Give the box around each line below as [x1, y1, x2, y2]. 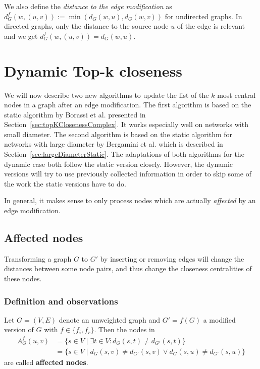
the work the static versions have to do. [4, 178, 126, 189]
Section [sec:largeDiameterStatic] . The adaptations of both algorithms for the [4, 149, 244, 159]
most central [217, 89, 256, 100]
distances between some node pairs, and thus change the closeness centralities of [4, 263, 252, 274]
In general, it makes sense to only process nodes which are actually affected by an [4, 195, 256, 206]
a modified [203, 314, 236, 325]
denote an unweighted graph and [59, 314, 160, 325]
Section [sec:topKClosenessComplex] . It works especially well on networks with [4, 119, 248, 130]
